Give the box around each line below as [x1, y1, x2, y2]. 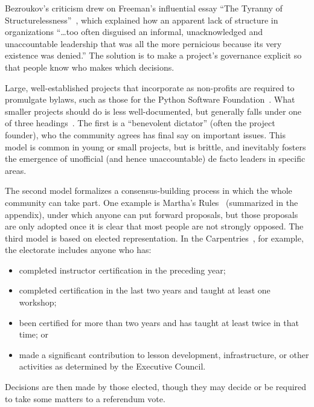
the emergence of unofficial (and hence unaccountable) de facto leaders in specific [5, 152, 306, 165]
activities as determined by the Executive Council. [19, 360, 206, 373]
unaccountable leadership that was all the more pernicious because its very [5, 37, 282, 50]
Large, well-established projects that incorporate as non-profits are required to [5, 81, 295, 94]
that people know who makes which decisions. [5, 60, 175, 73]
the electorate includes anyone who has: [5, 243, 152, 256]
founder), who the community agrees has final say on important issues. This [5, 128, 286, 141]
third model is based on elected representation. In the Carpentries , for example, [5, 231, 304, 244]
